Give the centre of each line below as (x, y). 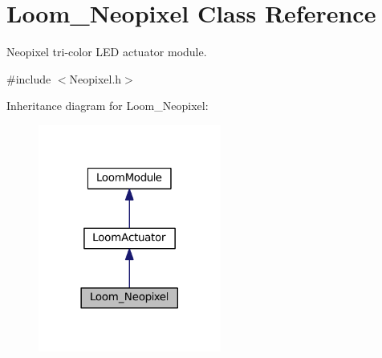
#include (29, 78)
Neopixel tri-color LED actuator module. (107, 52)
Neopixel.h (95, 78)
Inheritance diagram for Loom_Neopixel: (108, 106)
